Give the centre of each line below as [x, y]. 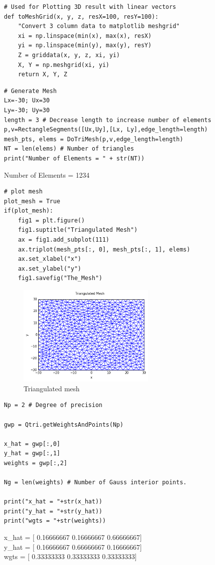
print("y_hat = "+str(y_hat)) [53, 511]
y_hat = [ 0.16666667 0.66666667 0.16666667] [73, 547]
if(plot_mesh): [29, 211]
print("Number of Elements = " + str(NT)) [74, 158]
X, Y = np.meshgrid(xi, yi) [64, 65]
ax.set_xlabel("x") [50, 259]
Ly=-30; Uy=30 [27, 110]
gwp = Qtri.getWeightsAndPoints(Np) [64, 424]
